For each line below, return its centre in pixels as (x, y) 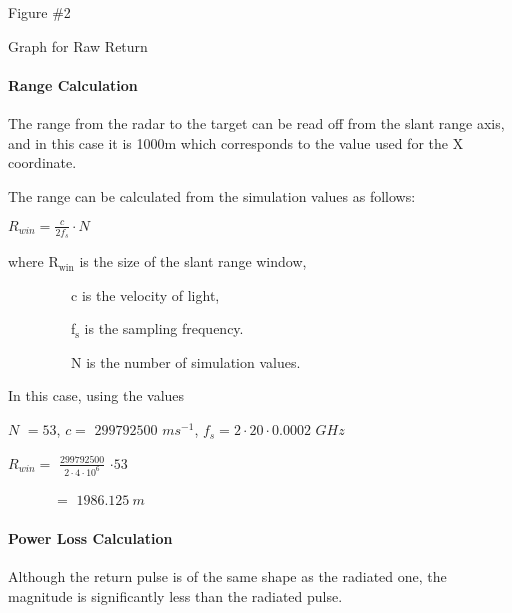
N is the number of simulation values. (185, 361)
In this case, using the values (96, 395)
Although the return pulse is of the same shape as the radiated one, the (227, 575)
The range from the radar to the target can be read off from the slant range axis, (256, 122)
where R (33, 261)
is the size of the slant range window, (193, 261)
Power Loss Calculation (90, 537)
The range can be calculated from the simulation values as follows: (212, 195)
